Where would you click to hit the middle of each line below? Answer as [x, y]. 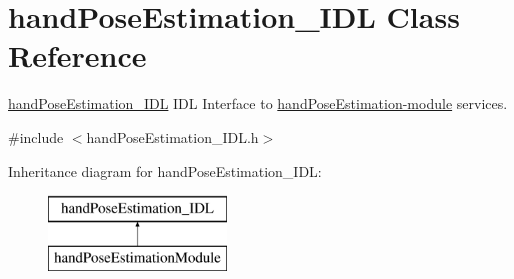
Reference [77, 55]
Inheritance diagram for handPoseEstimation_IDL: [165, 170]
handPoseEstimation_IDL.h [172, 136]
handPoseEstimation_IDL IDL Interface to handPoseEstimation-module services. [258, 103]
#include [36, 136]
